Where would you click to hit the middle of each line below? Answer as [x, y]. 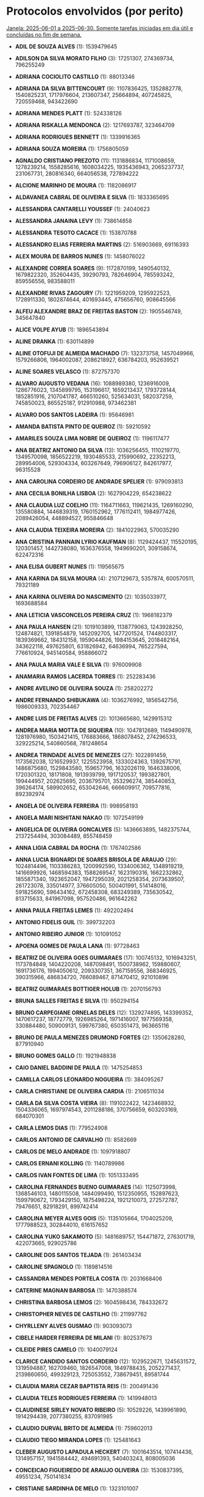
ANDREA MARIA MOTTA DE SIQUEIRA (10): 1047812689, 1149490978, [104, 730]
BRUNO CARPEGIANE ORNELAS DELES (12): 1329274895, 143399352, [104, 1012]
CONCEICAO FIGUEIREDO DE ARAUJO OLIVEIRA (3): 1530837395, [99, 1470]
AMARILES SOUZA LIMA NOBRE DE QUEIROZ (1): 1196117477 [92, 438]
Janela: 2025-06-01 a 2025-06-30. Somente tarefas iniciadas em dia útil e [100, 28]
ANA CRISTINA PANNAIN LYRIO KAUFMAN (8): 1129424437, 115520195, [107, 542]
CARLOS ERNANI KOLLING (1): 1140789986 [70, 1163]
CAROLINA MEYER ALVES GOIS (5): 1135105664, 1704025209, [94, 1218]
